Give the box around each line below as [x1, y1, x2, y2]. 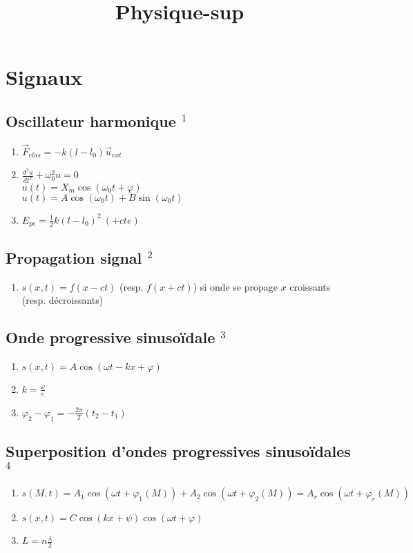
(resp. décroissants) [21, 293, 104, 307]
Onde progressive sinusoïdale [6, 327, 215, 348]
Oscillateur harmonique [6, 110, 176, 131]
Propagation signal [6, 246, 142, 268]
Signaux [6, 63, 83, 91]
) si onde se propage [193, 279, 278, 293]
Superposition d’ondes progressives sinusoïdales [6, 440, 351, 461]
